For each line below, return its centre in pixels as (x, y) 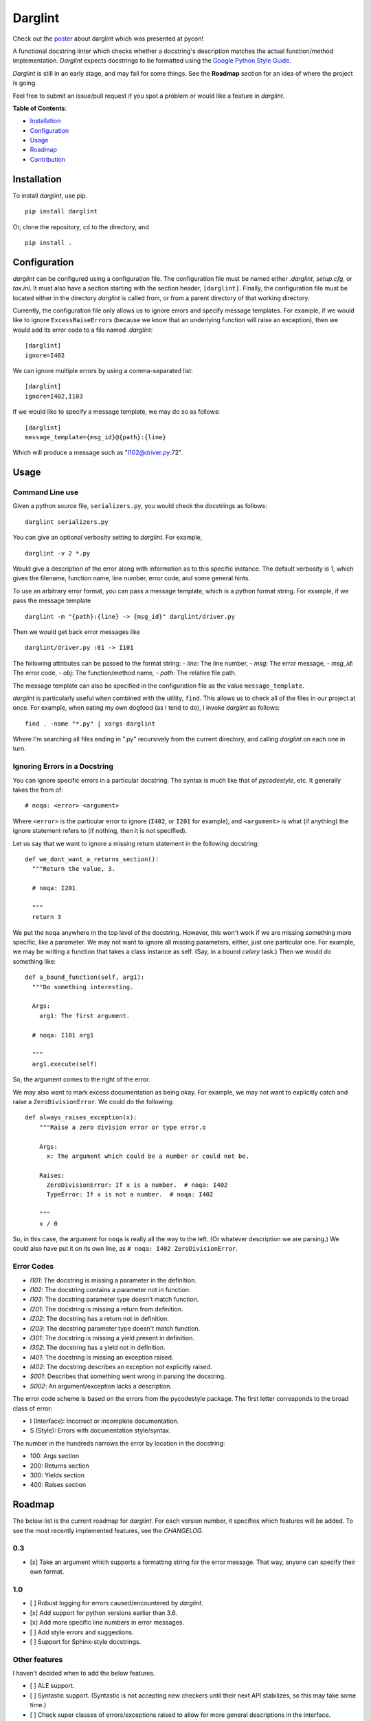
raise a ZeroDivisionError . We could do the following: (93, 1101)
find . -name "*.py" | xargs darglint (90, 724)
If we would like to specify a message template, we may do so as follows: (116, 412)
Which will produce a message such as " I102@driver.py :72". (98, 453)
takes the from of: (38, 790)
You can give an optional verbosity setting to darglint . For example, (108, 538)
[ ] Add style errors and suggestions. (82, 1632)
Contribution (47, 159)
